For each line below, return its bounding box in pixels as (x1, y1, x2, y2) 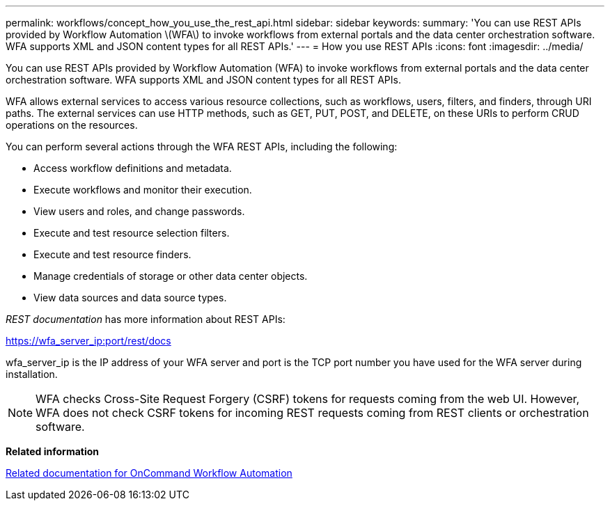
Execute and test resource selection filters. (33, 227, 230, 239)
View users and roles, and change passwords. (33, 205, 245, 217)
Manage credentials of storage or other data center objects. (33, 270, 308, 282)
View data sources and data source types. (33, 292, 227, 303)
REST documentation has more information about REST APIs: (6, 313, 286, 325)
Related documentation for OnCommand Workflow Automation (6, 467, 292, 479)
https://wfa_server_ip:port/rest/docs (6, 335, 171, 347)
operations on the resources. (6, 119, 138, 131)
